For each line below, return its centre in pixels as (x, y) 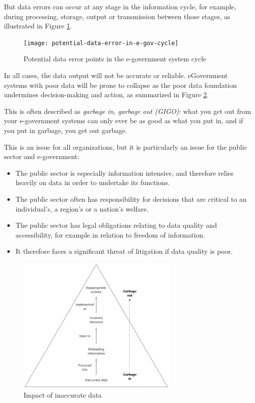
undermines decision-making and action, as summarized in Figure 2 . (106, 94)
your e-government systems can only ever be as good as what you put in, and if (124, 121)
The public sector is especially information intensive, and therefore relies (125, 173)
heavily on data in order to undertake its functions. (93, 182)
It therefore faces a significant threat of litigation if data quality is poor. (124, 251)
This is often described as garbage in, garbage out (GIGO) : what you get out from (127, 111)
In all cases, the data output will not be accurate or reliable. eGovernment (116, 75)
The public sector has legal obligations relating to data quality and (116, 225)
